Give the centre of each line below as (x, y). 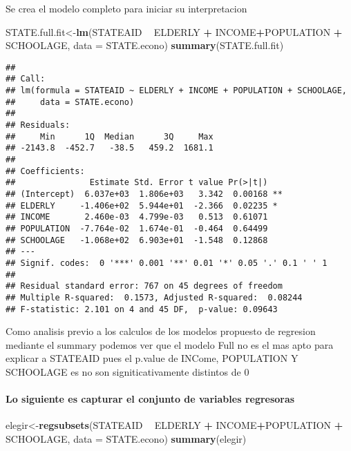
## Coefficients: (45, 171)
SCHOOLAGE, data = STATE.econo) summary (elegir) (126, 438)
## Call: (26, 79)
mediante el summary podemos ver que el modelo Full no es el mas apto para (170, 344)
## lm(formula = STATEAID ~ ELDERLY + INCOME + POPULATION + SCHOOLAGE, (176, 91)
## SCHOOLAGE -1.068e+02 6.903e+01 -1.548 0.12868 (137, 240)
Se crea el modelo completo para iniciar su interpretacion (126, 8)
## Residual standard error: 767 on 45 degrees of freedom (144, 286)
